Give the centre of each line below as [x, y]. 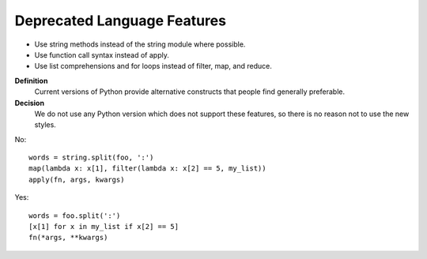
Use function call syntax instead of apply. [102, 54]
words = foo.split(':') [75, 216]
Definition [31, 81]
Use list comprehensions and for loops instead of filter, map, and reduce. [153, 66]
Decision [30, 103]
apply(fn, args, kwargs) [77, 179]
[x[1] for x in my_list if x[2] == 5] [104, 227]
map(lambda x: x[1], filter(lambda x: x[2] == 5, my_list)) [147, 169]
